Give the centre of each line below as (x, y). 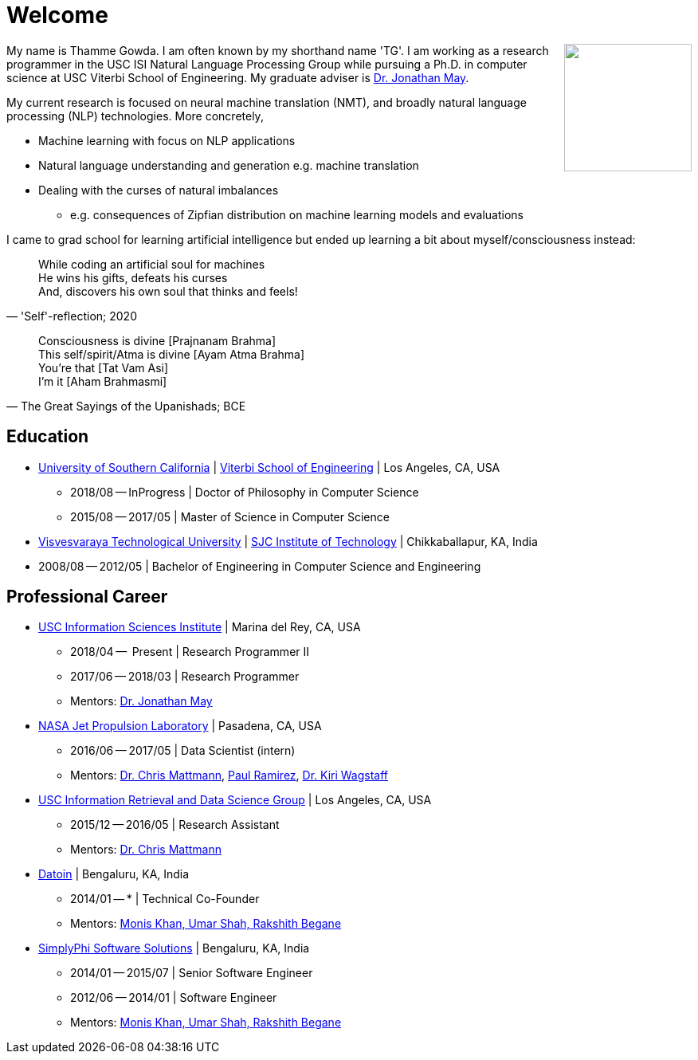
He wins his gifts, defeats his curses (133, 277)
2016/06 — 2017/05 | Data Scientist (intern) (183, 751)
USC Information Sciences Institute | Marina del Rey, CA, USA (200, 627)
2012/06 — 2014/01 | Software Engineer (174, 998)
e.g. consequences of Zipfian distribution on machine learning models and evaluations (297, 214)
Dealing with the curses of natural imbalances (159, 190)
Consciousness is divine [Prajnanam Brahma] (157, 340)
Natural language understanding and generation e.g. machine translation (229, 165)
